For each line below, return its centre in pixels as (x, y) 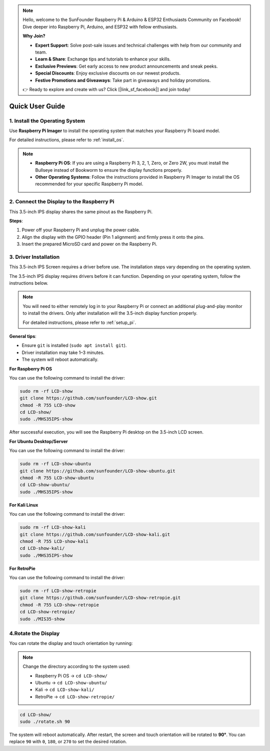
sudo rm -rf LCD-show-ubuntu (55, 464)
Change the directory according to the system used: (76, 666)
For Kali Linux (24, 505)
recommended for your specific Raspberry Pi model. (89, 184)
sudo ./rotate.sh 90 (45, 722)
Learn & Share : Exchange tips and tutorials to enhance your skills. (103, 59)
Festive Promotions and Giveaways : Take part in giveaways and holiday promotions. (123, 80)
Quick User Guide (37, 106)
